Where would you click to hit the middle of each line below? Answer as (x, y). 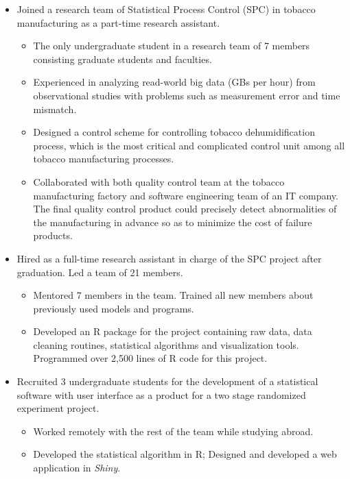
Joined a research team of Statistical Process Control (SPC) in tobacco (166, 9)
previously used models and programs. (114, 308)
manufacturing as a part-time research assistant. (118, 22)
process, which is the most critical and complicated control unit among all (189, 145)
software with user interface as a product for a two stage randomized (161, 394)
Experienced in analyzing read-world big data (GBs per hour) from (174, 82)
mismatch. (55, 109)
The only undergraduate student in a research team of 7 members (172, 46)
